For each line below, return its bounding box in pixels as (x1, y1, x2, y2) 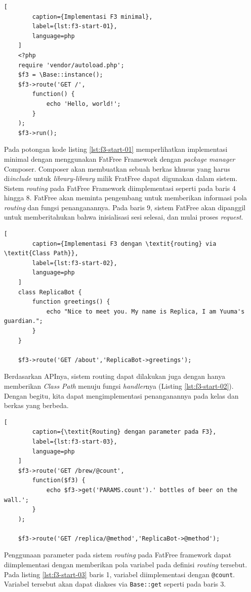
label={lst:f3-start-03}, (32, 438, 118, 445)
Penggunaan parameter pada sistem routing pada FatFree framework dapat (4, 549, 232, 560)
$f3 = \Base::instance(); (18, 71, 103, 79)
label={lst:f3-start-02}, (32, 259, 118, 267)
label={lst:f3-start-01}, (32, 23, 118, 30)
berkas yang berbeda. (4, 400, 69, 410)
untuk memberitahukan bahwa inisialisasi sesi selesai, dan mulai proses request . (4, 212, 243, 222)
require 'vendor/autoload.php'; (18, 61, 125, 69)
